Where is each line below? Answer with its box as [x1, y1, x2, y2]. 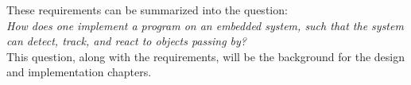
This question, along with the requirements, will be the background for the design [6, 48, 405, 64]
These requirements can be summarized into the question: [6, 2, 288, 17]
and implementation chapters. [6, 64, 152, 80]
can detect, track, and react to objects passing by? [6, 33, 246, 49]
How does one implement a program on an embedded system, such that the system [6, 17, 404, 33]
